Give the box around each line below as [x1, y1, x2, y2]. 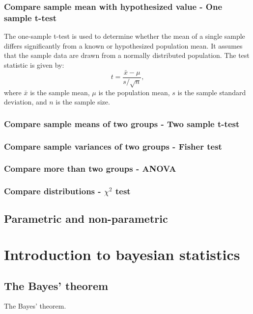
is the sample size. [56, 97, 110, 107]
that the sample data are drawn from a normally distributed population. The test [4, 50, 250, 60]
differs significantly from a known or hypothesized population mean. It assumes [4, 40, 243, 51]
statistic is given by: [4, 59, 64, 70]
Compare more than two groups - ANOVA [4, 162, 176, 175]
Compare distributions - [4, 185, 101, 197]
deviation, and [4, 97, 47, 107]
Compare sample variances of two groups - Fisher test [4, 140, 222, 152]
